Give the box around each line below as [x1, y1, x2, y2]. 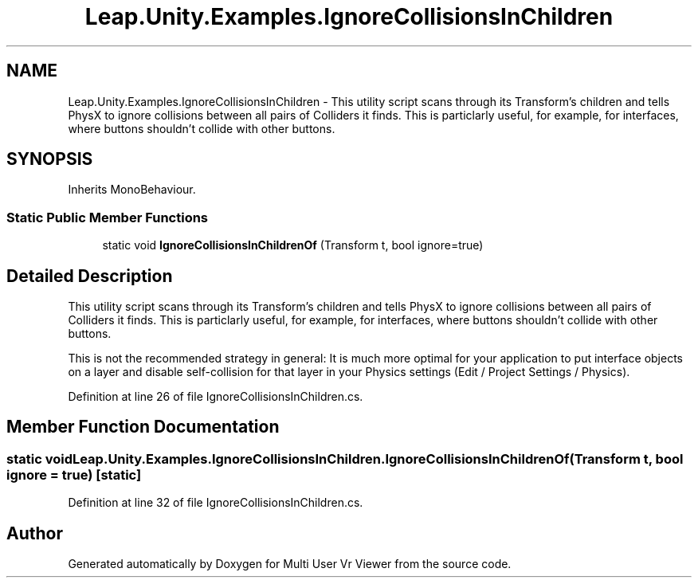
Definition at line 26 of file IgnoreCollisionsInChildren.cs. [68, 390, 363, 404]
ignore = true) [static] [6, 466, 142, 483]
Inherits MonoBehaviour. [68, 182, 196, 197]
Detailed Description [6, 265, 173, 286]
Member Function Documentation [6, 417, 280, 437]
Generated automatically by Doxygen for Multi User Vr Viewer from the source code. [68, 557, 512, 571]
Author [6, 523, 63, 543]
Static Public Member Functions [6, 209, 209, 225]
